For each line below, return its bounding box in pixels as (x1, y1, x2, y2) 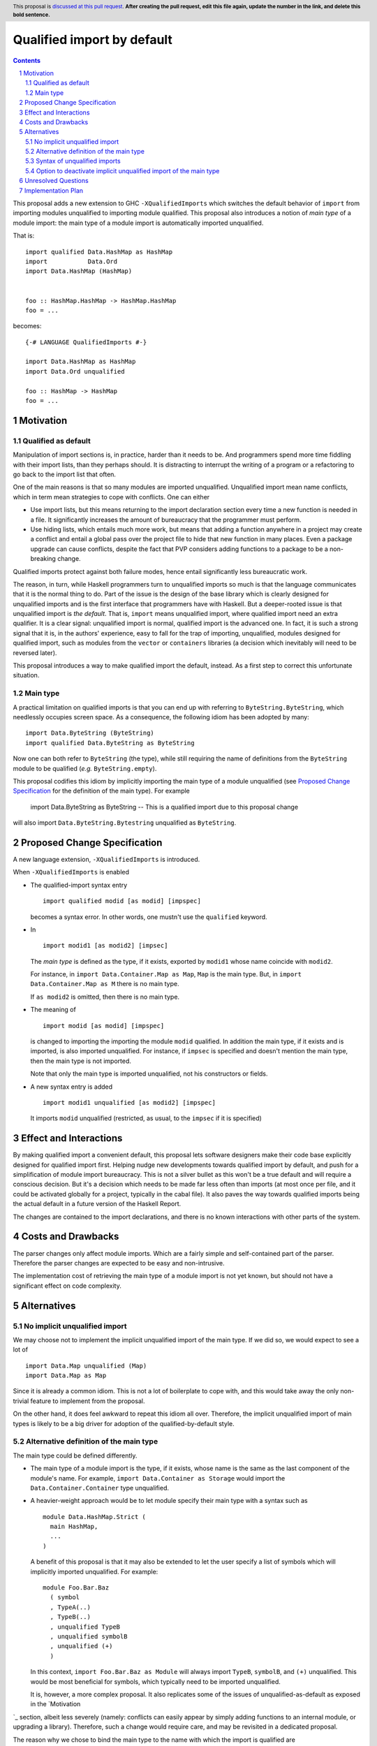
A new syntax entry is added (30, 1083, 113, 1091)
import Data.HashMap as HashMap (25, 358, 136, 366)
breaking (30, 555, 56, 563)
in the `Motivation (30, 1700, 81, 1708)
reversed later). (13, 648, 57, 656)
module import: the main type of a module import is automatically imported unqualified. (13, 219, 264, 227)
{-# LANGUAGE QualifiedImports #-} (25, 338, 147, 346)
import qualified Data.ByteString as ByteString (25, 739, 195, 747)
